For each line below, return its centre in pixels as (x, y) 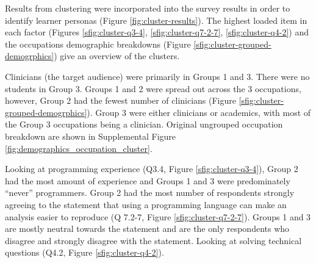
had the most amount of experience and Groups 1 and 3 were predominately (148, 180)
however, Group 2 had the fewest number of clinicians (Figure (120, 100)
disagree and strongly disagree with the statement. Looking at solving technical (153, 240)
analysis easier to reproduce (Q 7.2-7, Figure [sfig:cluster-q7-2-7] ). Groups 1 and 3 (158, 216)
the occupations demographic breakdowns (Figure (98, 44)
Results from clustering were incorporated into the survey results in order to (148, 8)
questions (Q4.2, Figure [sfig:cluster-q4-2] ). (84, 252)
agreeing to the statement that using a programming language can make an (146, 204)
